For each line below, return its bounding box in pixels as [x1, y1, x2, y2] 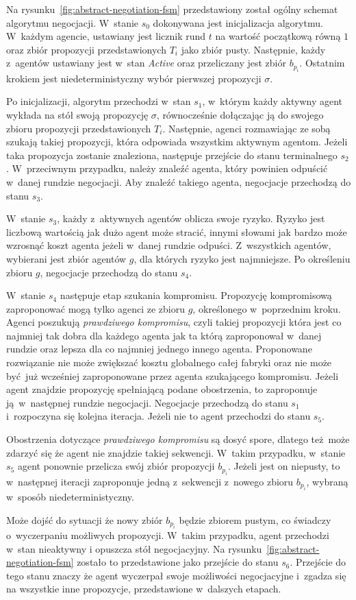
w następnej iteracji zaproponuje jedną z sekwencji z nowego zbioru [6, 474, 294, 488]
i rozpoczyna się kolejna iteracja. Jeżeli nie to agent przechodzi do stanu [6, 409, 311, 423]
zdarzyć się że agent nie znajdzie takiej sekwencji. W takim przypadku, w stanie [6, 445, 346, 459]
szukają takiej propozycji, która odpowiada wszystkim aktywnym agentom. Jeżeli [6, 134, 348, 149]
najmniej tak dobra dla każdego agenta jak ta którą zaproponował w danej [6, 328, 322, 342]
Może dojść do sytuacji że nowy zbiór [6, 512, 163, 527]
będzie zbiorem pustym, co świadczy [179, 512, 331, 527]
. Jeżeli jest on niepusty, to [227, 459, 340, 473]
